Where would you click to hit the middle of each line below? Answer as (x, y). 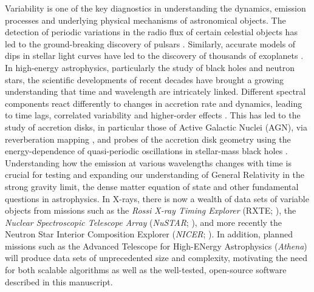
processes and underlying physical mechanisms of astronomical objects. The (145, 20)
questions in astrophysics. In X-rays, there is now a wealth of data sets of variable (157, 198)
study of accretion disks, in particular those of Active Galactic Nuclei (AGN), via (156, 127)
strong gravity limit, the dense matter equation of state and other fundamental (152, 186)
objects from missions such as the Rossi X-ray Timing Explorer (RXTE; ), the (151, 210)
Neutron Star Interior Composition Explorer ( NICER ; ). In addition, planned (149, 234)
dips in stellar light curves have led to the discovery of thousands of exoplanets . (154, 56)
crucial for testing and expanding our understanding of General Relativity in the (155, 175)
